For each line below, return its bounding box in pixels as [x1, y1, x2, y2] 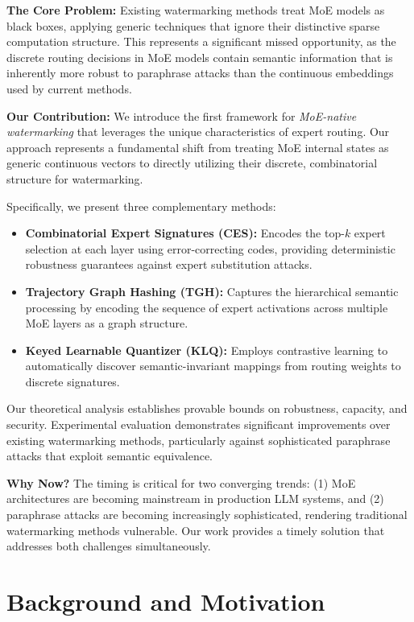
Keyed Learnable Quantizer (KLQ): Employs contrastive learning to [25, 341, 388, 358]
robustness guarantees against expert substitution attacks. [25, 256, 313, 273]
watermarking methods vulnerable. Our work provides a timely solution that [6, 521, 385, 538]
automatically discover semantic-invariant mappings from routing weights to [25, 357, 401, 374]
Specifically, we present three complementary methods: [6, 197, 276, 214]
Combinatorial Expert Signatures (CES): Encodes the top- [25, 224, 345, 241]
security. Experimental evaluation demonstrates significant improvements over [6, 416, 391, 433]
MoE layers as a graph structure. [25, 315, 188, 332]
